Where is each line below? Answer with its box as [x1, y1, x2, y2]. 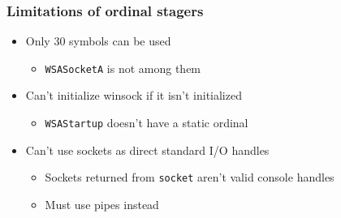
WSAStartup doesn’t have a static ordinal [45, 114, 248, 131]
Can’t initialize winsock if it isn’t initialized [25, 87, 242, 104]
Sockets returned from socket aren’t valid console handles [45, 169, 335, 186]
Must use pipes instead [45, 195, 159, 212]
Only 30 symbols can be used [25, 32, 171, 49]
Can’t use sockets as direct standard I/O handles [25, 141, 270, 158]
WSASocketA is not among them [45, 59, 201, 76]
